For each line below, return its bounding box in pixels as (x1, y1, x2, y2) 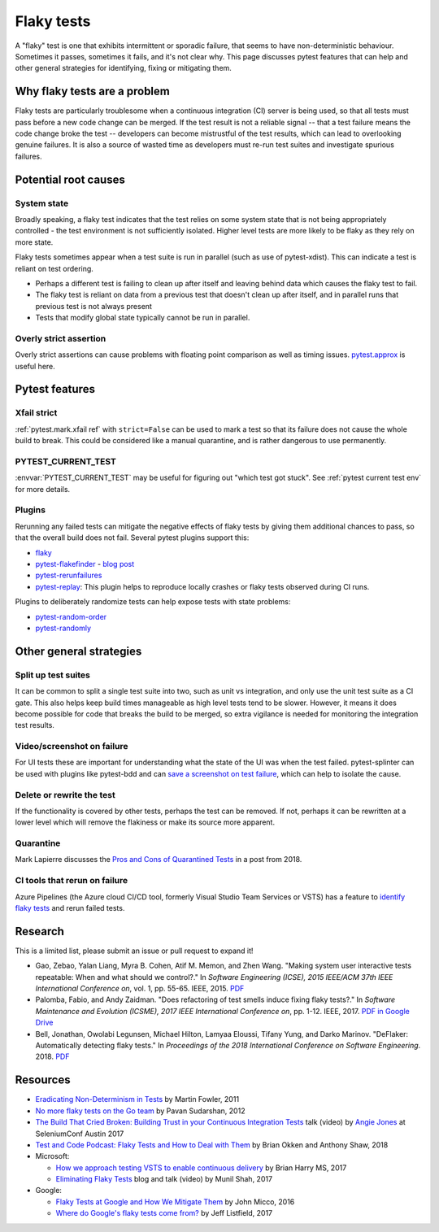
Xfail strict (15, 407, 58, 419)
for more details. (15, 484, 71, 494)
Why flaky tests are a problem (15, 85, 170, 98)
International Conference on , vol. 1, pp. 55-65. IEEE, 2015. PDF (35, 984, 245, 994)
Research (15, 924, 65, 938)
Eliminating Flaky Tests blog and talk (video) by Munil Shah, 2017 (55, 1174, 272, 1184)
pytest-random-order (35, 612, 107, 621)
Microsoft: (35, 1151, 70, 1161)
